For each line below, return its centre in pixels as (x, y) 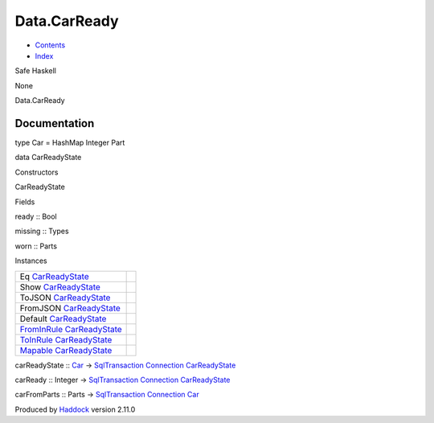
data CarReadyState (48, 158)
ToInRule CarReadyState (66, 339)
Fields (25, 202)
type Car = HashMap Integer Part (70, 143)
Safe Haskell (35, 71)
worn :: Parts (36, 246)
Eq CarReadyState (54, 276)
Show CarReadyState (60, 287)
